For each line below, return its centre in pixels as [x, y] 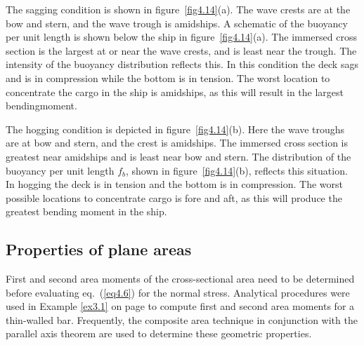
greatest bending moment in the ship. [86, 211]
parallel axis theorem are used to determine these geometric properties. [159, 333]
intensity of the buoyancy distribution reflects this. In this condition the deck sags [182, 64]
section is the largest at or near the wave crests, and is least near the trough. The [181, 50]
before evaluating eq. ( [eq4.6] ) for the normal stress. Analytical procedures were [178, 292]
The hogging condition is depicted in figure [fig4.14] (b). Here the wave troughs [175, 129]
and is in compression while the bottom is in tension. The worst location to [168, 77]
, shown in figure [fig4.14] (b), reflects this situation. [236, 170]
